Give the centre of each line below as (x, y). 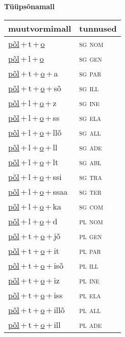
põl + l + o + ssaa (38, 191)
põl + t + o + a (33, 73)
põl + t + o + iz (34, 280)
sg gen (91, 58)
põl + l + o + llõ (35, 132)
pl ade (91, 324)
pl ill (89, 265)
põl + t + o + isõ (36, 265)
